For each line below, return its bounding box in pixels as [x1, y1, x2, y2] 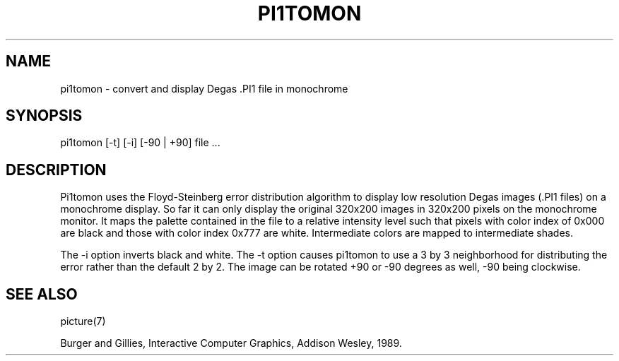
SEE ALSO [6, 285, 78, 303]
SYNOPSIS [6, 107, 83, 125]
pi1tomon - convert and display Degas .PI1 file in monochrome [60, 82, 348, 95]
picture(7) [60, 315, 106, 328]
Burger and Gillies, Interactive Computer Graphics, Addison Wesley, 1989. [60, 337, 402, 350]
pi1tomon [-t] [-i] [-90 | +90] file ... [60, 136, 220, 149]
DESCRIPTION [6, 160, 107, 179]
